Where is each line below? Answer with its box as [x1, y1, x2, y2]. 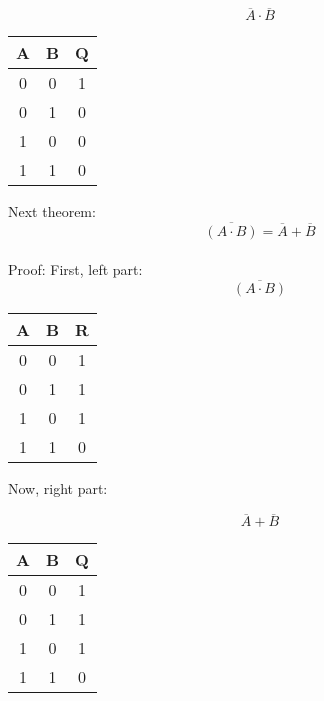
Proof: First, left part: [8, 258, 143, 279]
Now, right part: [8, 478, 108, 499]
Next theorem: [8, 201, 96, 222]
